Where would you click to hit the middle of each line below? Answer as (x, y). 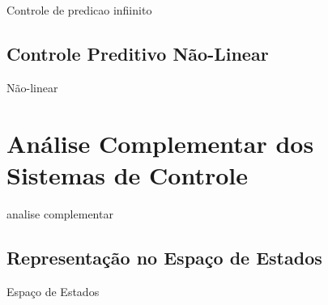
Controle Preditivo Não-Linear (138, 53)
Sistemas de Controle (128, 174)
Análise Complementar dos (160, 143)
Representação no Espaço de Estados (164, 257)
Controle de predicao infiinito (79, 10)
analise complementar (60, 213)
